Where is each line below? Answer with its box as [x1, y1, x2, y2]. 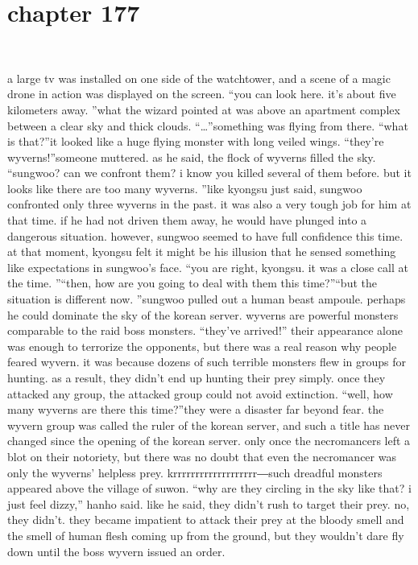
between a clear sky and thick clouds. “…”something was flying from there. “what [7, 117, 408, 134]
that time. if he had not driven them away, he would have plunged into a [7, 212, 367, 229]
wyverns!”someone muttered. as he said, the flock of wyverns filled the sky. [7, 148, 376, 165]
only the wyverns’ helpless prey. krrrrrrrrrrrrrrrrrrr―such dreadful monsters [7, 464, 383, 480]
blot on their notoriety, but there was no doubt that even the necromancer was [7, 447, 396, 464]
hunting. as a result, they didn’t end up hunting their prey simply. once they [7, 369, 386, 386]
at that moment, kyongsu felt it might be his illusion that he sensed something [7, 243, 396, 260]
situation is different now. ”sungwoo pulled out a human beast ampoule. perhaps [7, 291, 406, 307]
